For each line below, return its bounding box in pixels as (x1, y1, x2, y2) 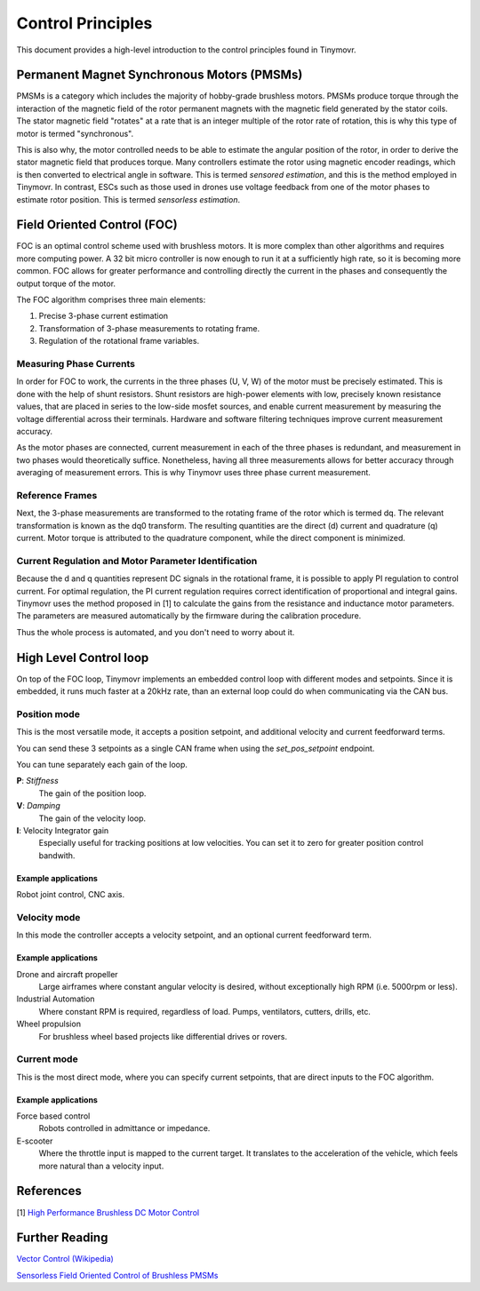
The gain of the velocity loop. (38, 813, 147, 824)
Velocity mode (16, 911, 81, 923)
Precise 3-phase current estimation (38, 311, 169, 322)
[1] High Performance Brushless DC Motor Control (16, 1207, 200, 1217)
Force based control (16, 1111, 91, 1121)
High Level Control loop (16, 649, 149, 665)
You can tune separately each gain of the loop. (16, 759, 188, 769)
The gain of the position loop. (38, 787, 147, 799)
